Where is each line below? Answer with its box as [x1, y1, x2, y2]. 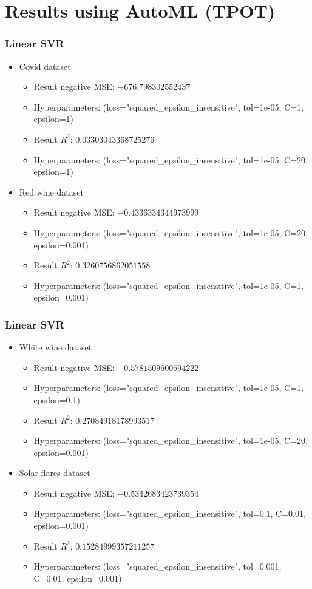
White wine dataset [19, 341, 92, 353]
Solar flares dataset [19, 466, 90, 479]
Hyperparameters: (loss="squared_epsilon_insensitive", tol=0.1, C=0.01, [33, 507, 306, 520]
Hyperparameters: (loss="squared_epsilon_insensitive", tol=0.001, [33, 560, 282, 573]
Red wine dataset [19, 185, 84, 198]
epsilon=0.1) [33, 393, 80, 406]
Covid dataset [19, 60, 71, 72]
